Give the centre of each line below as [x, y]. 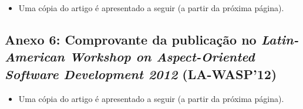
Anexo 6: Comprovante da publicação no [131, 39]
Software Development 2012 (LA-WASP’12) [141, 74]
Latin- [280, 39]
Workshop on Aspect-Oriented [162, 57]
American [35, 57]
